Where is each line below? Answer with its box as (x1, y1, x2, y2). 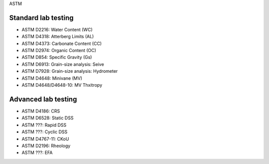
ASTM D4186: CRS (21, 108, 60, 114)
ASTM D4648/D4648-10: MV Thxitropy (21, 82, 103, 88)
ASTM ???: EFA (21, 150, 53, 156)
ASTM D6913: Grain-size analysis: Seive (21, 61, 104, 67)
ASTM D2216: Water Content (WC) (21, 26, 93, 32)
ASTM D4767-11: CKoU (21, 136, 69, 142)
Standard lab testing (9, 13, 74, 22)
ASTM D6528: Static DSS (21, 115, 74, 121)
